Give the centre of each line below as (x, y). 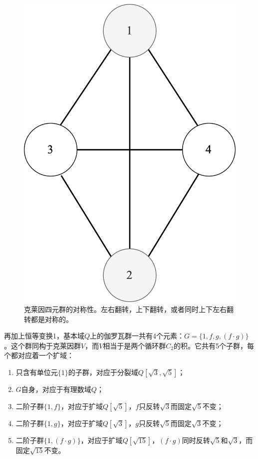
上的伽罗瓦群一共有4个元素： (137, 336)
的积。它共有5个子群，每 (214, 345)
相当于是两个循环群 (134, 345)
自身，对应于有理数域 (56, 389)
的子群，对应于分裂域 (103, 372)
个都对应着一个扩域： (39, 355)
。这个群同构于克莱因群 (42, 345)
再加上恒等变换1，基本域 (44, 336)
